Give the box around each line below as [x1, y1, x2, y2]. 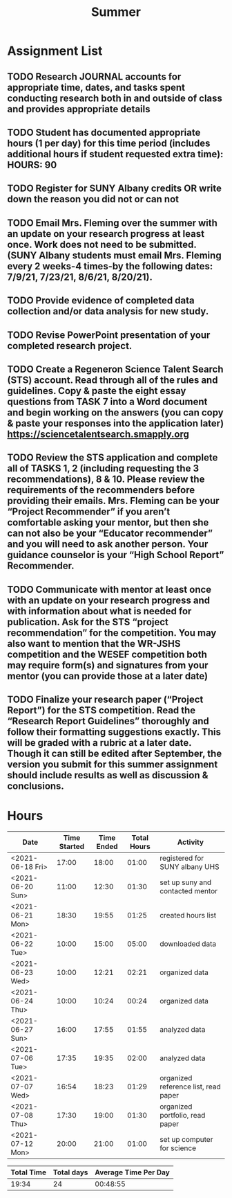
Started [59, 842, 85, 852]
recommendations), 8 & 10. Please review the [7, 474, 205, 485]
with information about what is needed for [7, 605, 192, 617]
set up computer [159, 1135, 213, 1145]
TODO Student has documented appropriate [7, 126, 201, 138]
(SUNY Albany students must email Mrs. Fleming [7, 249, 222, 261]
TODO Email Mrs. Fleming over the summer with [7, 217, 217, 229]
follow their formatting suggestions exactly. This [7, 726, 221, 738]
